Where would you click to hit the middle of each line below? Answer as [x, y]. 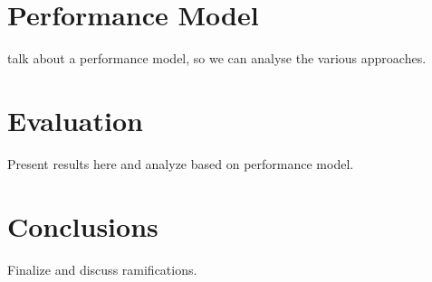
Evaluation [75, 120]
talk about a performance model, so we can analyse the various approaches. [217, 58]
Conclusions [83, 226]
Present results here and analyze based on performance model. [181, 163]
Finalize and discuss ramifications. [102, 269]
